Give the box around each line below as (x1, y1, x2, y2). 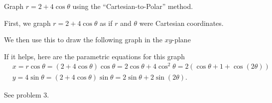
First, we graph (4, 17, 51, 28)
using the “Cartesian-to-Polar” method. (72, 1, 193, 11)
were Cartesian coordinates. (139, 17, 224, 28)
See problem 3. (4, 89, 49, 100)
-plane (172, 34, 191, 45)
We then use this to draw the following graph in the (4, 34, 162, 45)
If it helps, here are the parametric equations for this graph (4, 51, 185, 61)
